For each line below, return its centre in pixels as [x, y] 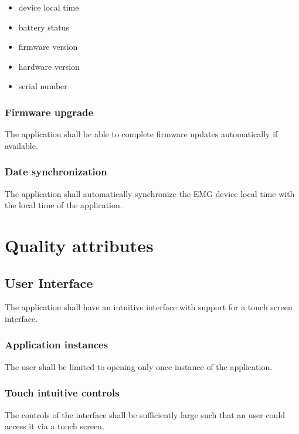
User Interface [49, 282]
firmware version [48, 47]
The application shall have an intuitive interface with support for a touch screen [149, 307]
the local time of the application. [64, 205]
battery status [44, 27]
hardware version [49, 66]
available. [21, 145]
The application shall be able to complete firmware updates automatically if [141, 134]
